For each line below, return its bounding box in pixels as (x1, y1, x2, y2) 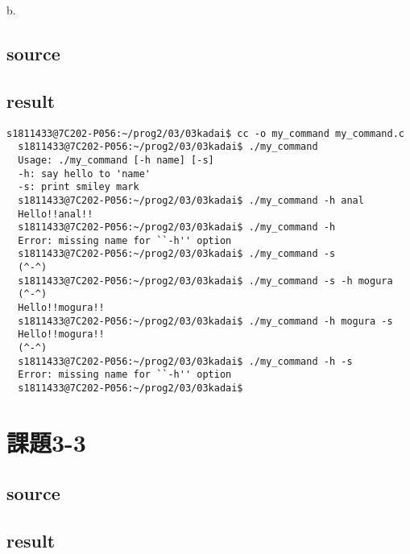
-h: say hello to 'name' (18, 167, 151, 180)
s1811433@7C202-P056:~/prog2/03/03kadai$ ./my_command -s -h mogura (18, 275, 393, 287)
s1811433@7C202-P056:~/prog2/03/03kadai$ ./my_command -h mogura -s (18, 315, 393, 327)
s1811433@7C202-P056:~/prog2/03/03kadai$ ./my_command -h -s (18, 355, 353, 367)
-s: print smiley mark (18, 181, 139, 193)
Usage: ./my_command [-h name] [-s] (18, 154, 214, 166)
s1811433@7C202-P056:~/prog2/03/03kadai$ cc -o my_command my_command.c (6, 127, 404, 139)
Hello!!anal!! (18, 208, 93, 220)
